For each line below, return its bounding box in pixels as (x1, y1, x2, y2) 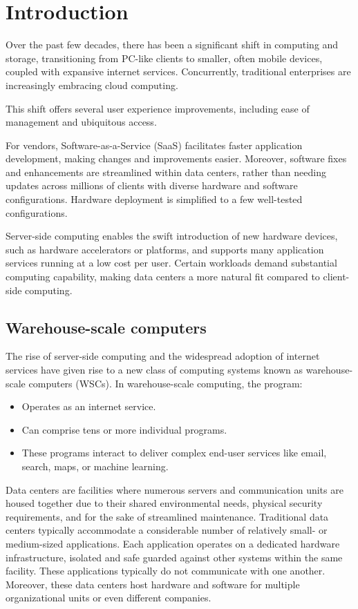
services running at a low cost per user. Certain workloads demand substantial (6, 255, 337, 270)
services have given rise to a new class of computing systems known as (6, 362, 303, 377)
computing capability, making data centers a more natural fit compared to (6, 269, 320, 284)
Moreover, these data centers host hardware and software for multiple (6, 577, 300, 591)
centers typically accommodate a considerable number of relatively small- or (6, 523, 328, 537)
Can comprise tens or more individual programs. (21, 422, 227, 436)
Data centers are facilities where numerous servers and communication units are (6, 482, 343, 496)
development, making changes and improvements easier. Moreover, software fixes (6, 151, 347, 166)
